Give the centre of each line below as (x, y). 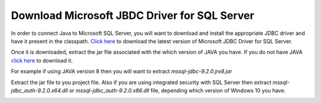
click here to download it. (42, 60)
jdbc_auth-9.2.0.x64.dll (40, 90)
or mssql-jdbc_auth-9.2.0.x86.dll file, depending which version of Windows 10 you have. (177, 90)
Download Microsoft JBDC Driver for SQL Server (133, 15)
